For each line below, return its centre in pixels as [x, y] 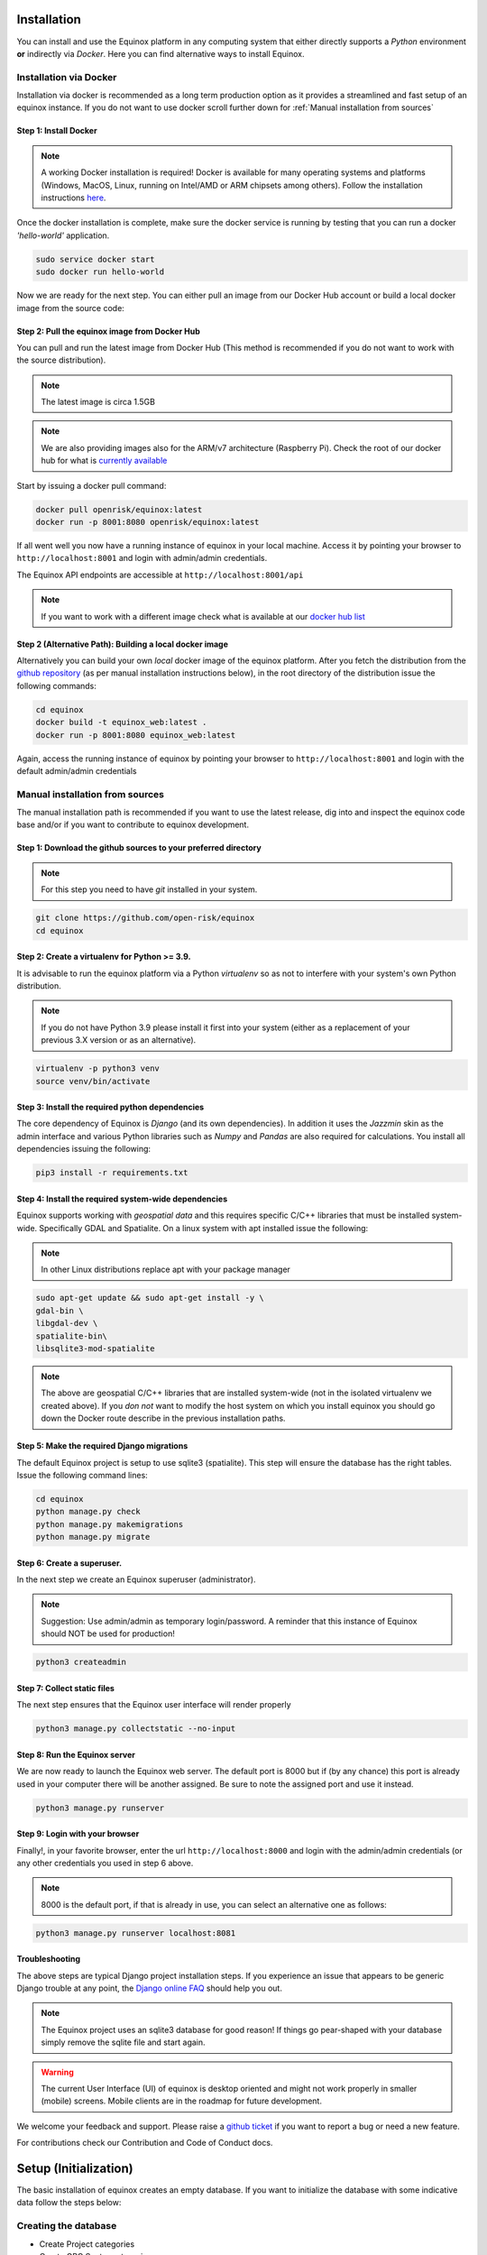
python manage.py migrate [93, 1537]
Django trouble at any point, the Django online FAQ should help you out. [150, 1988]
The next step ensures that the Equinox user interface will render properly [154, 1705]
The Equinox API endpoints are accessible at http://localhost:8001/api [160, 575]
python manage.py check [88, 1512]
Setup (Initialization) [75, 2168]
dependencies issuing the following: [84, 1149]
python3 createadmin [81, 1662]
